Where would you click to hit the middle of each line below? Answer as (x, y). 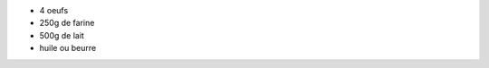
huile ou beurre (68, 48)
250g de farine (67, 23)
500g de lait (62, 35)
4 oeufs (54, 10)
